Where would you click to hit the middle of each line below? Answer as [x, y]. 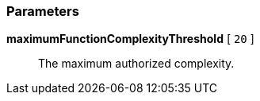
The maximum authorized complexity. [136, 64]
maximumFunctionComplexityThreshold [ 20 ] [130, 39]
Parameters [43, 11]
